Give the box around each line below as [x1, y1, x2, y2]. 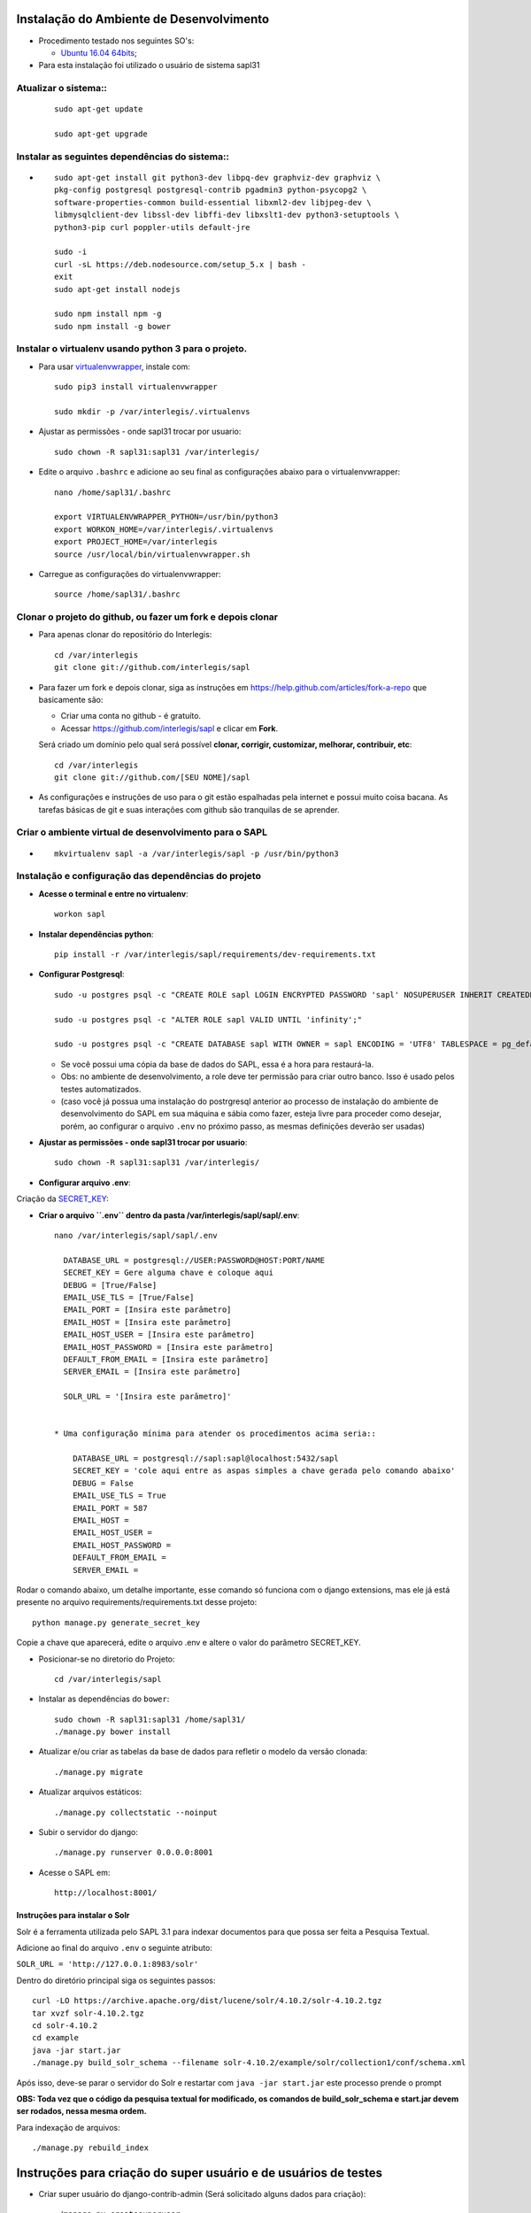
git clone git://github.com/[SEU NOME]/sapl [54, 772, 251, 783]
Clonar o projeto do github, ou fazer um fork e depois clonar [16, 611, 279, 623]
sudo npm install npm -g [54, 309, 162, 319]
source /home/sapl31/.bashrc [54, 590, 181, 599]
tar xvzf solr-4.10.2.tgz [32, 2008, 145, 2018]
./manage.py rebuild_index [32, 2143, 150, 2153]
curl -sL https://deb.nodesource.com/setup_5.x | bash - [54, 259, 307, 269]
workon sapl [54, 909, 106, 920]
